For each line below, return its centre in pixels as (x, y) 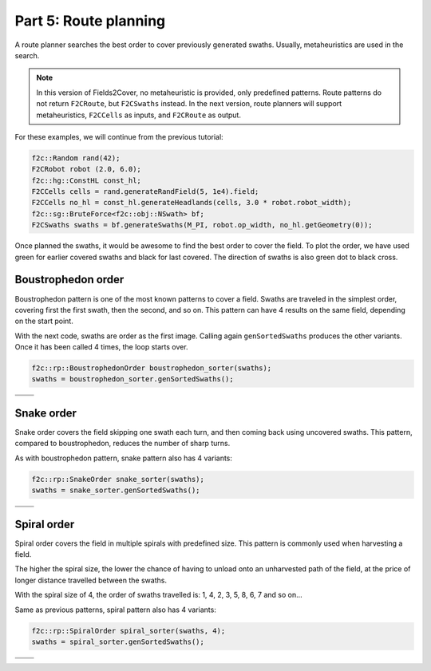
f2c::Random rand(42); (76, 158)
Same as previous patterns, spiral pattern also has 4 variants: (116, 610)
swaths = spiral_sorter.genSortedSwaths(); (118, 641)
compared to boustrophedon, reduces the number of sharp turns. (123, 444)
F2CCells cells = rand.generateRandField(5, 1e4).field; (145, 192)
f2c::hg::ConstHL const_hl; (86, 180)
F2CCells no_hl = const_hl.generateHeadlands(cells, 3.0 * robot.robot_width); (192, 203)
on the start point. (44, 321)
